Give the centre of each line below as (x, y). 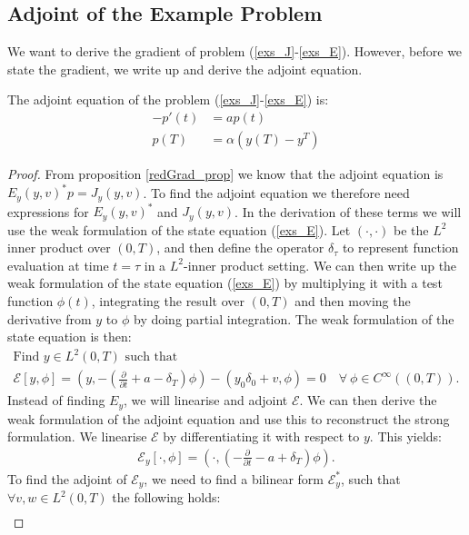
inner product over (59, 248)
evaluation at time (58, 265)
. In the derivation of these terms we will (348, 211)
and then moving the (353, 300)
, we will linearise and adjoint (206, 400)
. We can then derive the (368, 400)
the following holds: (166, 497)
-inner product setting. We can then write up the (320, 265)
